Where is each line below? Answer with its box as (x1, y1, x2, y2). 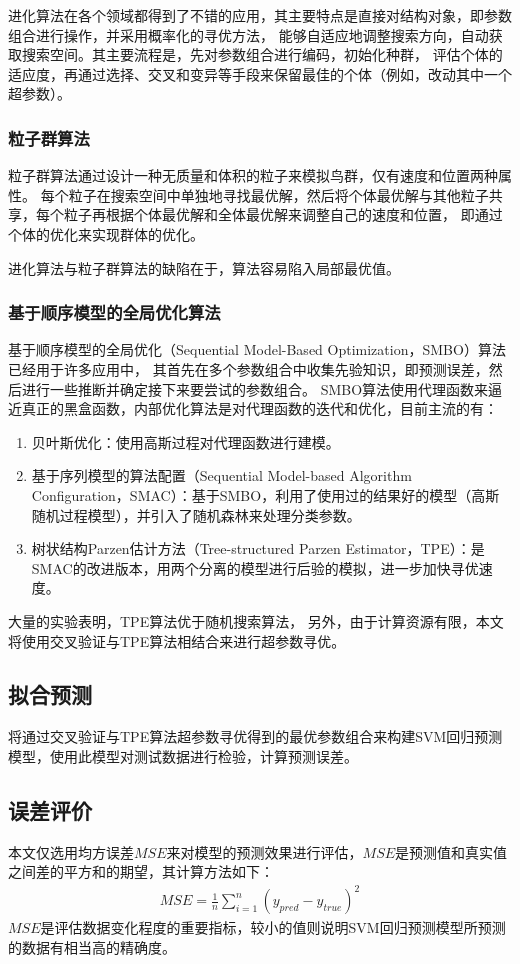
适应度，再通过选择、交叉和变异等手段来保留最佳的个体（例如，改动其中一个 (8, 63, 512, 84)
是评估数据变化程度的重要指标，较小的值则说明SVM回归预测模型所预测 (40, 917, 506, 938)
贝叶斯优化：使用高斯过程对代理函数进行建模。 (31, 431, 340, 452)
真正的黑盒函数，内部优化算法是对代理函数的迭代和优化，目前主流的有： (21, 398, 498, 419)
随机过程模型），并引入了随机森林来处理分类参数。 (31, 504, 361, 525)
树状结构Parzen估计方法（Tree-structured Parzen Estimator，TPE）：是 (31, 538, 485, 559)
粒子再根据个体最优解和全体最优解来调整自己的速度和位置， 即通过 (63, 204, 503, 225)
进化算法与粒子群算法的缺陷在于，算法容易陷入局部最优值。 (8, 257, 400, 278)
